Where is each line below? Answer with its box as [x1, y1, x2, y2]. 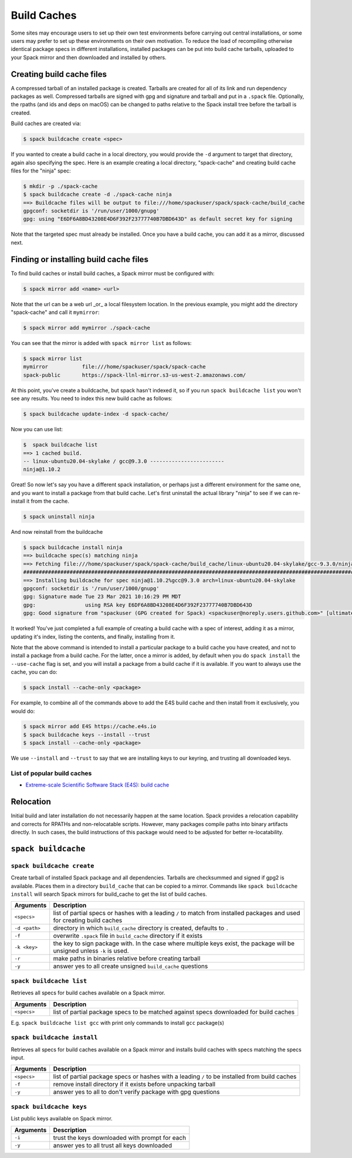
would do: [11, 707, 35, 715]
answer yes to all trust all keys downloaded [53, 1141, 172, 1149]
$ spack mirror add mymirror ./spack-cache [23, 324, 151, 331]
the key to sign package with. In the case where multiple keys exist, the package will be [53, 939, 295, 947]
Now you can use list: [11, 426, 63, 433]
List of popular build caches [11, 769, 92, 777]
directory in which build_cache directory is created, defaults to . [53, 924, 229, 932]
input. [11, 1054, 25, 1061]
